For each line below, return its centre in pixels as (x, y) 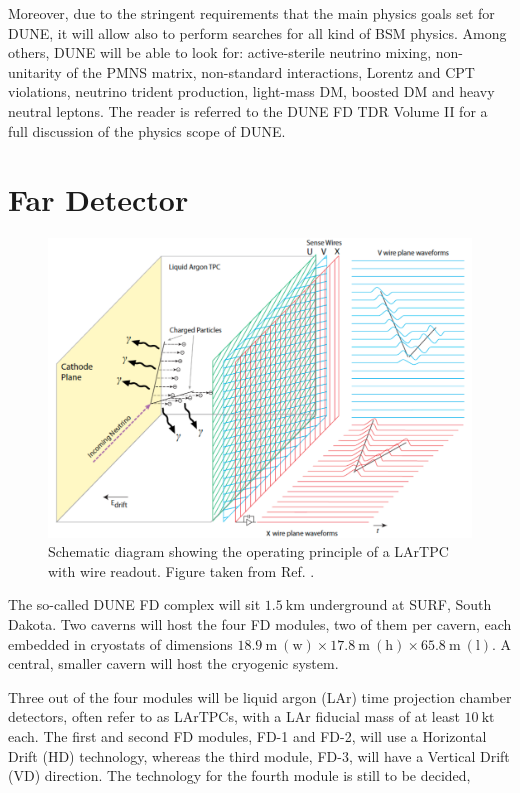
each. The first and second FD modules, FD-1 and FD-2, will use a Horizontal (247, 735)
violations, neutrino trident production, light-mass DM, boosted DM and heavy (251, 91)
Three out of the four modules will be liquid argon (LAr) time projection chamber (260, 696)
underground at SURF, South (400, 604)
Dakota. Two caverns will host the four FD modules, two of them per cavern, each (260, 624)
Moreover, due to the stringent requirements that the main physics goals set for (251, 13)
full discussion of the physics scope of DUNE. (147, 130)
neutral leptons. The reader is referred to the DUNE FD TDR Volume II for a (248, 110)
